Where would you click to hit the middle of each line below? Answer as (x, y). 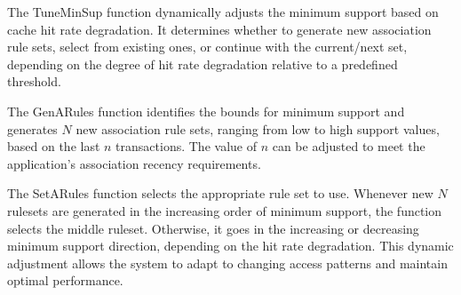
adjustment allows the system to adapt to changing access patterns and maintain (227, 263)
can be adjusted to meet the (349, 146)
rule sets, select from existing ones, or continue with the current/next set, (207, 47)
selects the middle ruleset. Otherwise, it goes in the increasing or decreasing (213, 228)
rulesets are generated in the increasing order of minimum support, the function (225, 210)
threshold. (34, 81)
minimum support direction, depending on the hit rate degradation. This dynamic (230, 246)
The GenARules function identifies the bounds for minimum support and (206, 111)
